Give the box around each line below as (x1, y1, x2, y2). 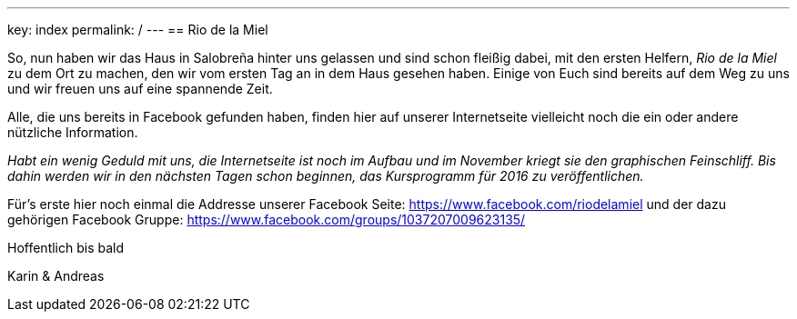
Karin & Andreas (7, 268, 105, 284)
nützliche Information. (7, 125, 138, 140)
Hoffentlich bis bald (7, 240, 125, 255)
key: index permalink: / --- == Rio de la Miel (7, 22, 268, 37)
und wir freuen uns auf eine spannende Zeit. (7, 81, 273, 96)
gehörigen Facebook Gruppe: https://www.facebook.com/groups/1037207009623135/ (7, 212, 526, 227)
